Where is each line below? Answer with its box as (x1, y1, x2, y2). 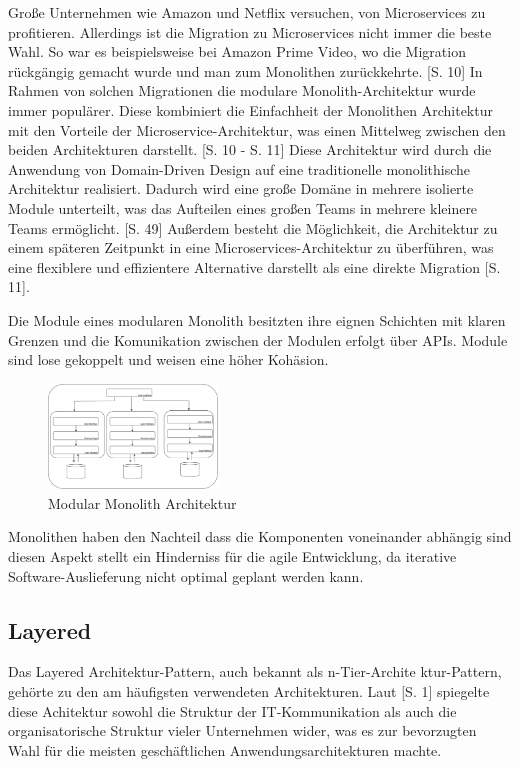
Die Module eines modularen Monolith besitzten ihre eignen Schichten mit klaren (8, 309, 506, 330)
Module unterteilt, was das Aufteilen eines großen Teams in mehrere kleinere (8, 197, 478, 218)
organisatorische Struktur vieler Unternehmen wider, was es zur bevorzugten (8, 720, 477, 741)
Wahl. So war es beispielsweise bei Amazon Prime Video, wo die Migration (8, 41, 466, 62)
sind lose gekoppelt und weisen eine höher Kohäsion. (8, 349, 329, 370)
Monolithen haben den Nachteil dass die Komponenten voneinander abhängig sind (8, 526, 512, 547)
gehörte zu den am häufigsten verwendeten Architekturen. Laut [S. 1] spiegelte (8, 680, 490, 701)
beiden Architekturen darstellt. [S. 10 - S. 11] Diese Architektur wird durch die (8, 139, 492, 160)
